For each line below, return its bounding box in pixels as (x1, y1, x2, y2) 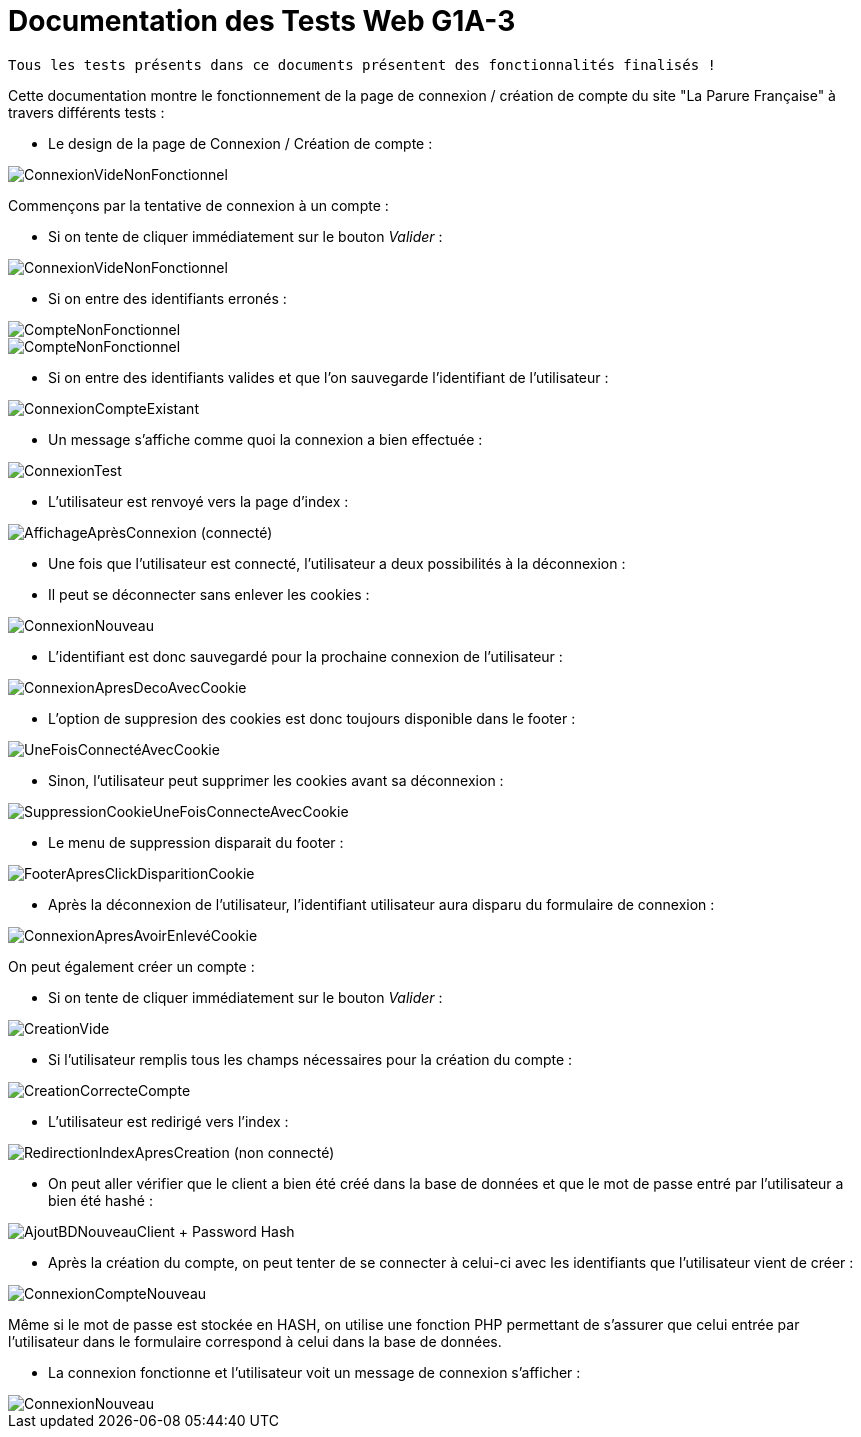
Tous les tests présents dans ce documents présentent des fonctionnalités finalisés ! (8, 56, 717, 73)
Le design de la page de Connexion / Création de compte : (48, 134, 433, 152)
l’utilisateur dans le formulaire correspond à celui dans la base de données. (8, 1332, 502, 1350)
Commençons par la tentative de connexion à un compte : (8, 196, 389, 214)
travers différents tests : (8, 103, 165, 121)
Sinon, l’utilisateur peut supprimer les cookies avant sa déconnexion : (48, 771, 504, 789)
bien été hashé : (48, 1191, 153, 1209)
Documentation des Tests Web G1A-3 (8, 4, 516, 38)
